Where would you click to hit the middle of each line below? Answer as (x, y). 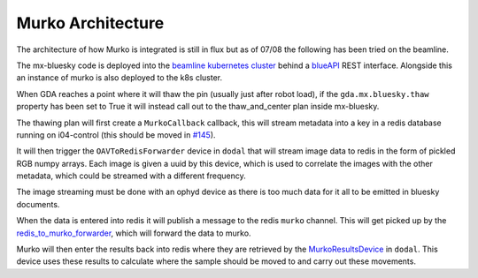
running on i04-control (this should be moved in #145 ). (116, 135)
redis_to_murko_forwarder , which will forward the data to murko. (134, 233)
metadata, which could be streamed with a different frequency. (131, 176)
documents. (38, 204)
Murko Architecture (90, 23)
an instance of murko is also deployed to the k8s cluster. (119, 78)
